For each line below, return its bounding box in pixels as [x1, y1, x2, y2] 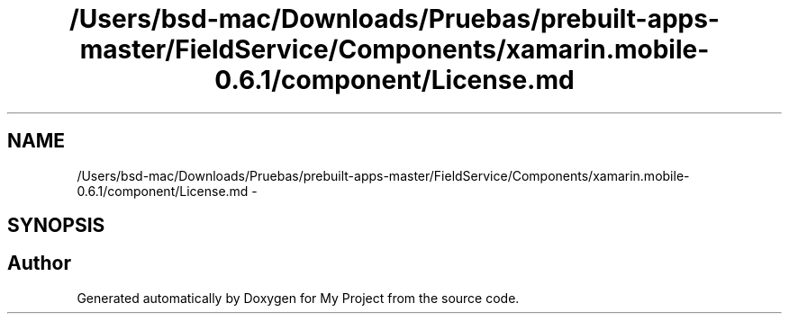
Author [7, 252, 71, 275]
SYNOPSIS [7, 214, 105, 237]
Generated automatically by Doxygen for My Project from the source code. [77, 290, 520, 306]
